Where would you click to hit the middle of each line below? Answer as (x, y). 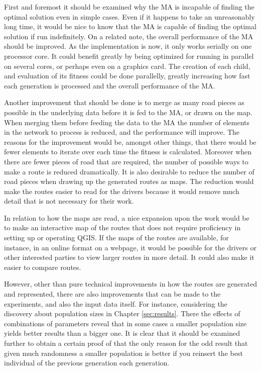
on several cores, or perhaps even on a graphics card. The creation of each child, (127, 66)
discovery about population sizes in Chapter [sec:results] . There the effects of (122, 313)
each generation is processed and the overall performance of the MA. (110, 85)
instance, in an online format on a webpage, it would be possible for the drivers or (130, 247)
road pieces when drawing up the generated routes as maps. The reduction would (129, 181)
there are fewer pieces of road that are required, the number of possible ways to (126, 161)
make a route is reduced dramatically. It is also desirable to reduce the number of (129, 171)
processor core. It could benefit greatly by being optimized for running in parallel (129, 56)
